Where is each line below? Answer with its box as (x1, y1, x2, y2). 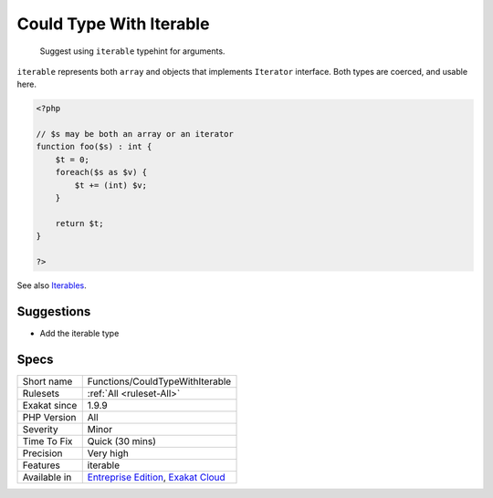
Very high (87, 447, 130, 460)
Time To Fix (22, 434, 73, 447)
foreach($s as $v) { (55, 167, 148, 178)
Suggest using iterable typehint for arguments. (39, 46, 226, 57)
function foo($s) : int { (36, 141, 152, 152)
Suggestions (16, 304, 91, 319)
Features (22, 459, 61, 472)
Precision (22, 447, 63, 460)
